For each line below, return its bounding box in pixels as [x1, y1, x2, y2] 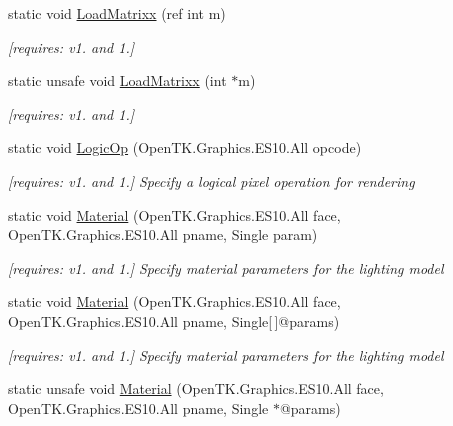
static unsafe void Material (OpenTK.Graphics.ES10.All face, [8, 378, 384, 399]
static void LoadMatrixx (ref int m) [8, 3, 226, 23]
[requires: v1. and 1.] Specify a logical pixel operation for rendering [8, 170, 415, 191]
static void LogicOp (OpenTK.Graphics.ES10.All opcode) [8, 137, 362, 158]
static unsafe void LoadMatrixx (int [8, 70, 227, 91]
